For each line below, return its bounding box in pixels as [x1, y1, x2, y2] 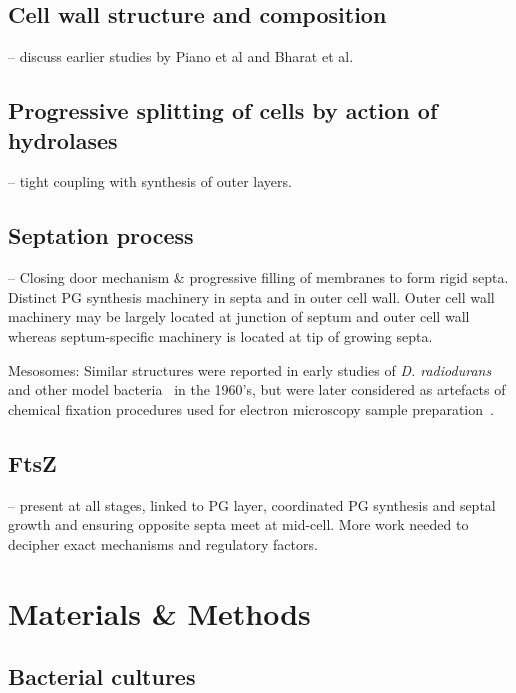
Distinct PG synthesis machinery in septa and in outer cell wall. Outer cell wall [8, 286, 495, 307]
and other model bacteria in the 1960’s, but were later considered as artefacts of [8, 379, 506, 400]
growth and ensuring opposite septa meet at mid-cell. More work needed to [8, 514, 469, 535]
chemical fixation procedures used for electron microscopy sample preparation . [8, 398, 494, 419]
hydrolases [8, 124, 118, 155]
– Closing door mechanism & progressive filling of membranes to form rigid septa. [8, 267, 509, 288]
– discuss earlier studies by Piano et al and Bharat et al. [8, 46, 354, 67]
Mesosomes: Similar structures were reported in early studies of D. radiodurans [8, 359, 492, 380]
